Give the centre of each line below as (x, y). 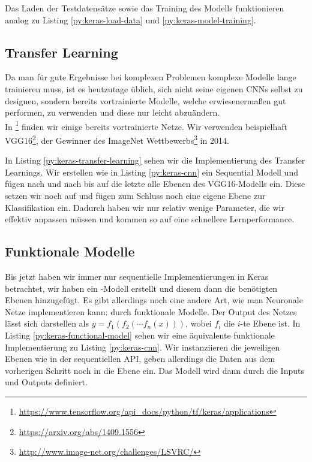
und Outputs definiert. (46, 382)
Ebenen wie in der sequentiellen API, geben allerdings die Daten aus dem (140, 359)
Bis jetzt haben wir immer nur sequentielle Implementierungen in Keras (137, 277)
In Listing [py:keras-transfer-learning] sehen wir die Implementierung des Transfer (155, 160)
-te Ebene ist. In (270, 323)
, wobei (199, 323)
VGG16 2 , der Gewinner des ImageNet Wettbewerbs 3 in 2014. (117, 139)
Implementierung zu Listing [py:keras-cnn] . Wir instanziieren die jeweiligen (142, 347)
